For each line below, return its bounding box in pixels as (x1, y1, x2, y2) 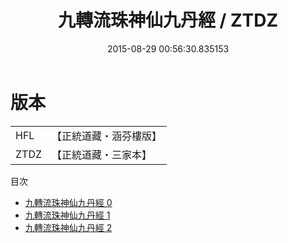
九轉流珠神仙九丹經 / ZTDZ (57, 9, 279, 32)
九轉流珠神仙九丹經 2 (24, 221, 113, 233)
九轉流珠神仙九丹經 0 (24, 196, 113, 208)
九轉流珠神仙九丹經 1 (24, 209, 111, 221)
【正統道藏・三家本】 (51, 147, 153, 161)
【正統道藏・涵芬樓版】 (51, 129, 163, 143)
